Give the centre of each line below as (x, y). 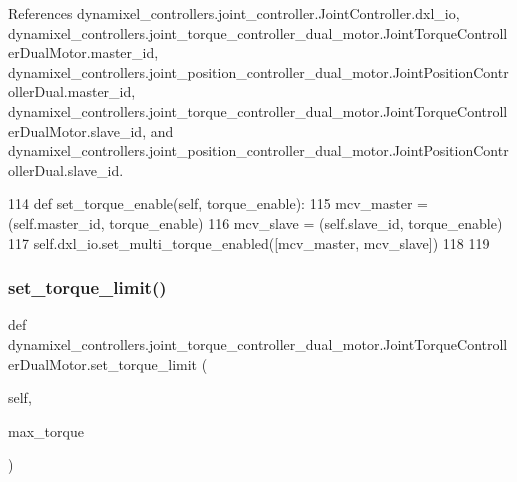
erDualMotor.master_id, (83, 52)
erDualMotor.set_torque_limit (103, 363)
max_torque (46, 430)
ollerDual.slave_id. (66, 169)
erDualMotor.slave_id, (77, 130)
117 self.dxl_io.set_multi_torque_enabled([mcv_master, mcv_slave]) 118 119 (249, 242)
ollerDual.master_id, (72, 91)
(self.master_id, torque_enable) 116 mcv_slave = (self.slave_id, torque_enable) (255, 222)
